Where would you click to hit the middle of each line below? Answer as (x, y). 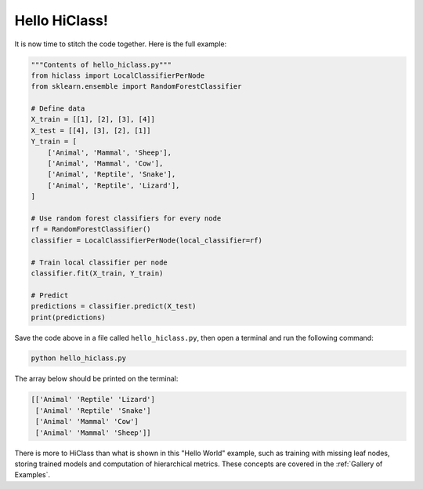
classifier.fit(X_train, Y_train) (97, 273)
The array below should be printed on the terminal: (96, 379)
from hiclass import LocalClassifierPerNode (118, 75)
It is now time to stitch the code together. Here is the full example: (121, 44)
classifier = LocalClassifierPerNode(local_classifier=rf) (146, 240)
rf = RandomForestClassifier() (91, 229)
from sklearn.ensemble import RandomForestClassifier (136, 87)
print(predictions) (68, 317)
